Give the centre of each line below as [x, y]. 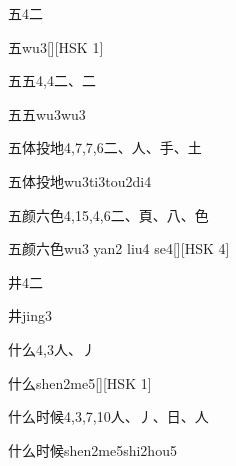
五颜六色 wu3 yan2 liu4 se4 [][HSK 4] [119, 248]
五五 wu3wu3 [47, 113]
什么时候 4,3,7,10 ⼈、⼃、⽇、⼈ [108, 416]
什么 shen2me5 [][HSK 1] [80, 382]
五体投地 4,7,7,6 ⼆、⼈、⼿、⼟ [105, 147]
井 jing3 [30, 315]
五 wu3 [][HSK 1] [56, 46]
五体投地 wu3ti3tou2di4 [80, 180]
